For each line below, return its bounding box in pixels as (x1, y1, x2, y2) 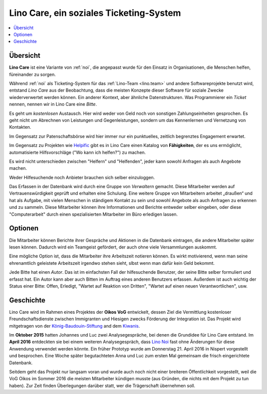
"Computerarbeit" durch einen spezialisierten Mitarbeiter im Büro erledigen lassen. (9, 211, 178, 217)
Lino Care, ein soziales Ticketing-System (9, 7, 181, 18)
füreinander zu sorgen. (9, 71, 56, 77)
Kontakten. (9, 124, 32, 130)
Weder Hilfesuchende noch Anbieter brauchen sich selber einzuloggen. (9, 174, 155, 180)
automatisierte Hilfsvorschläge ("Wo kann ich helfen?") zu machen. (9, 149, 146, 155)
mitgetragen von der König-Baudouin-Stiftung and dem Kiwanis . (9, 323, 140, 329)
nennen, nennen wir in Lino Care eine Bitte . (9, 101, 97, 107)
